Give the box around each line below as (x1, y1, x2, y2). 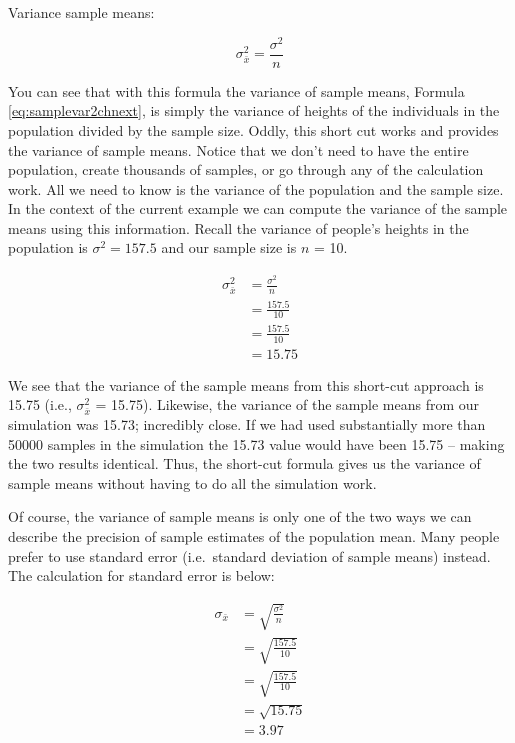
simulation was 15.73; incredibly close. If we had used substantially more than (8, 414, 486, 435)
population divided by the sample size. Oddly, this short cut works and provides (8, 119, 499, 140)
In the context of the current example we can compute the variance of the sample (8, 198, 508, 219)
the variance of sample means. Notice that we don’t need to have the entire (8, 139, 469, 160)
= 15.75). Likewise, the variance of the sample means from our (95, 394, 480, 415)
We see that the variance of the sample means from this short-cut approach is (8, 374, 484, 395)
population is (8, 237, 88, 258)
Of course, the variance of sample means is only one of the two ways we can (8, 506, 472, 527)
